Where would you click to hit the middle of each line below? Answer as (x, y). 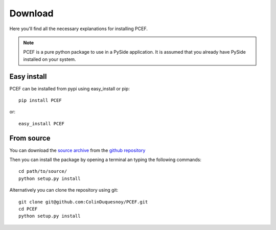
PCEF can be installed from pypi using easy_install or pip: (70, 88)
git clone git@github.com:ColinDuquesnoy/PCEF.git (83, 202)
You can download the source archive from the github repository (77, 150)
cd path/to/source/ (43, 171)
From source (30, 138)
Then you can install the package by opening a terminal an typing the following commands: (106, 160)
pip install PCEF (40, 100)
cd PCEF (28, 209)
